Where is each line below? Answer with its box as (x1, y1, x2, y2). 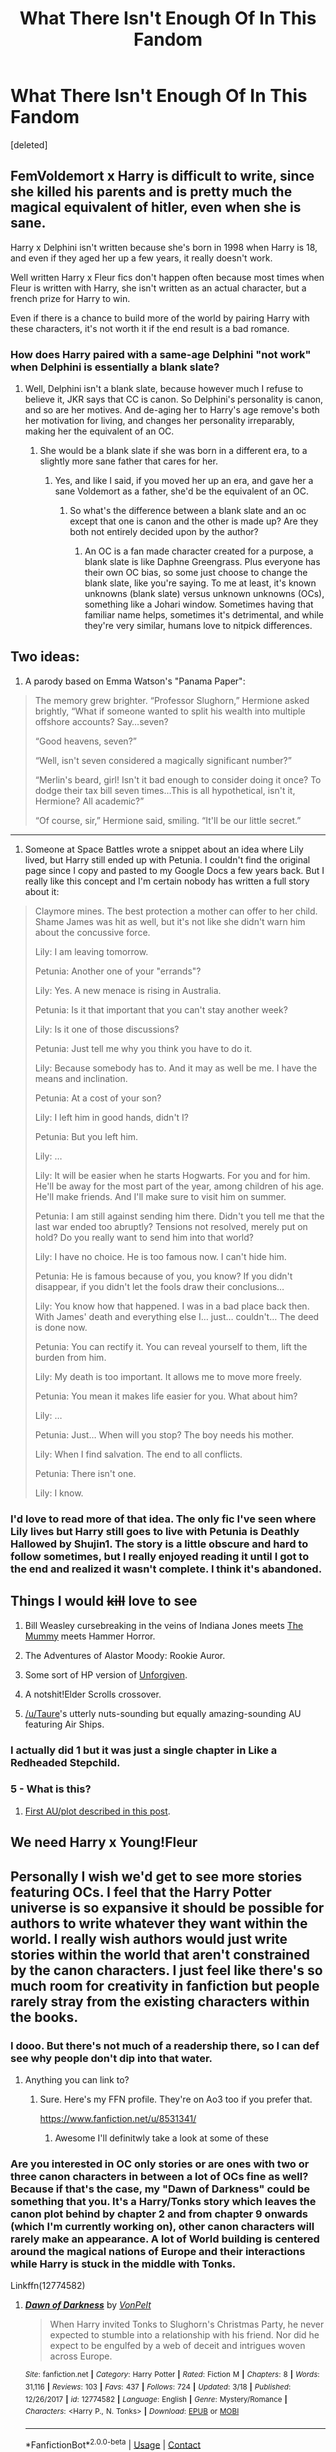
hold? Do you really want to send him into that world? (34, 1231, 254, 1243)
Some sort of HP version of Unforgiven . (24, 1668, 188, 1681)
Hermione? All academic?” (34, 795, 145, 807)
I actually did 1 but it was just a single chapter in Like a (10, 1743, 278, 1757)
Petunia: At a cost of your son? (34, 1092, 162, 1104)
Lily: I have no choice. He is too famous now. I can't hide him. (34, 1250, 287, 1262)
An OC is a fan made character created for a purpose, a (84, 545, 314, 557)
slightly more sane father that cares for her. (39, 455, 218, 467)
